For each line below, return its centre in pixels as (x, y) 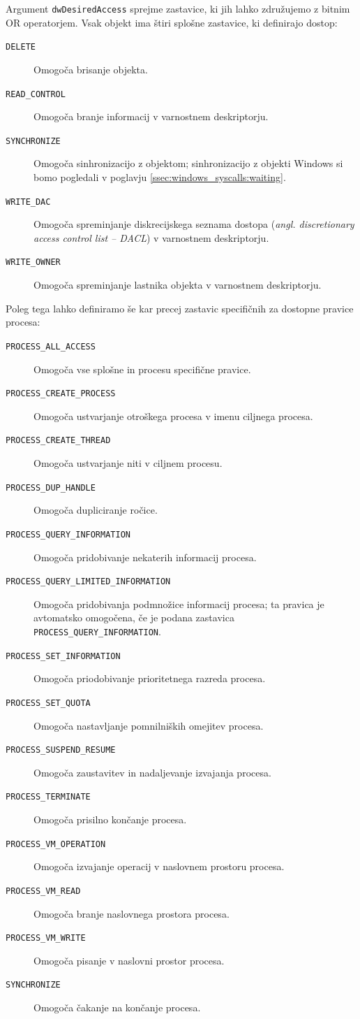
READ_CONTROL (36, 94)
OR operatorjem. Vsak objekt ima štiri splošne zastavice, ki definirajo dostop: (172, 22)
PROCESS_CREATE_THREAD (58, 441)
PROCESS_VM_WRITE (46, 938)
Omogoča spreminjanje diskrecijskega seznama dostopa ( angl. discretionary (194, 224)
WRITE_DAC (28, 202)
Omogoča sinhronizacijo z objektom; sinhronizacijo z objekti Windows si (188, 163)
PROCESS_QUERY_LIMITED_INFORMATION (88, 582)
